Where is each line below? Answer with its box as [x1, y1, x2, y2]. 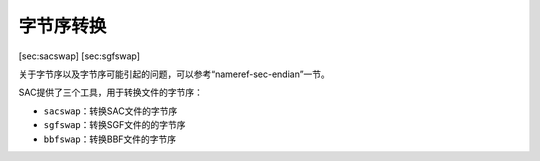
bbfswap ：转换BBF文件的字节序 [43, 133, 177, 145]
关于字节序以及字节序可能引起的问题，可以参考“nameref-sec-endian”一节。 [18, 68, 330, 80]
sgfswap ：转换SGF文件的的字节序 [43, 119, 186, 131]
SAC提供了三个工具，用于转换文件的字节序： [18, 86, 204, 99]
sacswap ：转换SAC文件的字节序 [43, 105, 178, 117]
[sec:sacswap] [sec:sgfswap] [18, 50, 140, 62]
